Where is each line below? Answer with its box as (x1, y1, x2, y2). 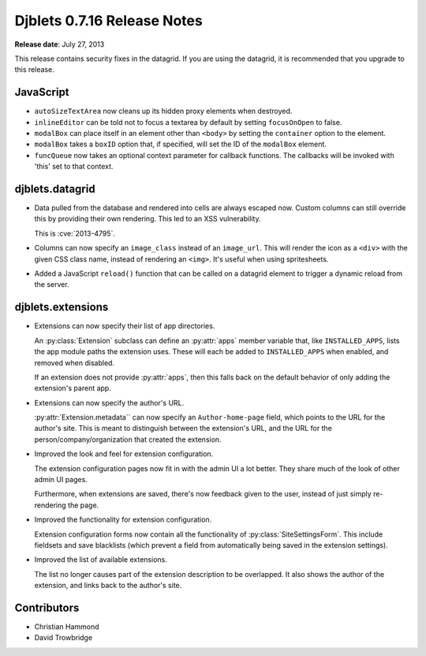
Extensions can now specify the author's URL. (34, 398, 185, 407)
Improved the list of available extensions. (34, 555, 167, 564)
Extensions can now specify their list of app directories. (34, 321, 215, 331)
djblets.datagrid (14, 183, 95, 195)
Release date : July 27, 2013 (14, 40, 105, 49)
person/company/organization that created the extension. (34, 435, 222, 444)
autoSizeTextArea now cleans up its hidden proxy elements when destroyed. (34, 107, 293, 116)
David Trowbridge (34, 633, 93, 643)
